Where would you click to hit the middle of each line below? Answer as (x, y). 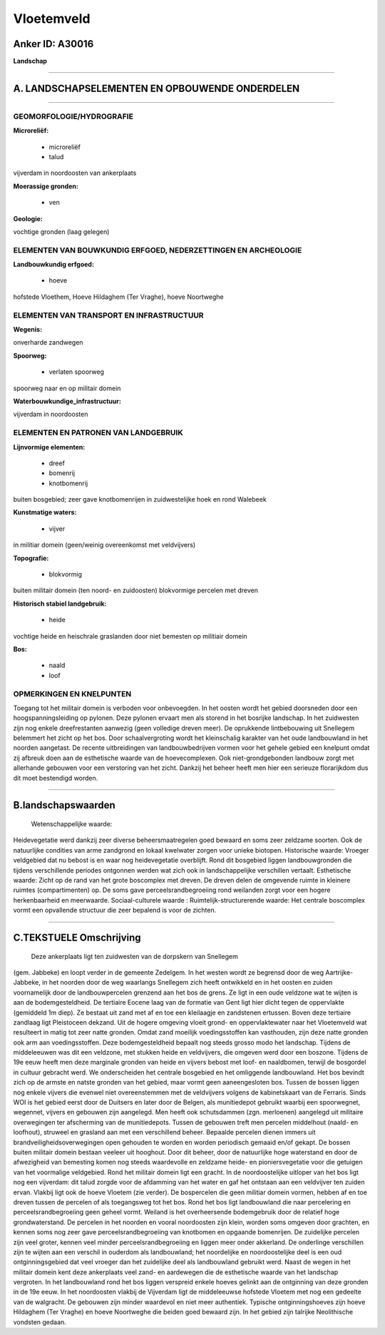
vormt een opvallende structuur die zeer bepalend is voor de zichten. (115, 910)
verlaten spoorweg (77, 372)
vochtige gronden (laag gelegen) (61, 231)
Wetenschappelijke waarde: (72, 824)
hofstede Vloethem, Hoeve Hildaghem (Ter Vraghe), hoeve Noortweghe (118, 297)
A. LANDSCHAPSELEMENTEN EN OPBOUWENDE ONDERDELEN (156, 88)
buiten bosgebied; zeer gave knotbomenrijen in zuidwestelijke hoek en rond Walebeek (140, 499)
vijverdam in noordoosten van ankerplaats (75, 173)
